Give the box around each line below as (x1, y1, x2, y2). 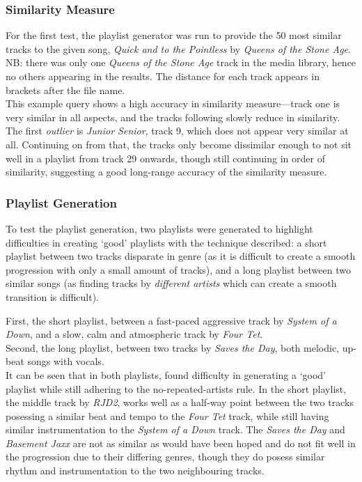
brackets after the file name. (6, 82, 125, 97)
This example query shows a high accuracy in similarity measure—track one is (6, 96, 340, 111)
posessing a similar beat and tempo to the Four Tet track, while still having (6, 408, 329, 423)
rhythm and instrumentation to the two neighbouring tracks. (6, 463, 265, 478)
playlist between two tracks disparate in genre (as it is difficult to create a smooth (6, 249, 356, 263)
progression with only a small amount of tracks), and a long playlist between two (6, 262, 351, 277)
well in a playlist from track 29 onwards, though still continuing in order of (6, 150, 325, 165)
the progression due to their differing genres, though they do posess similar (6, 449, 325, 464)
